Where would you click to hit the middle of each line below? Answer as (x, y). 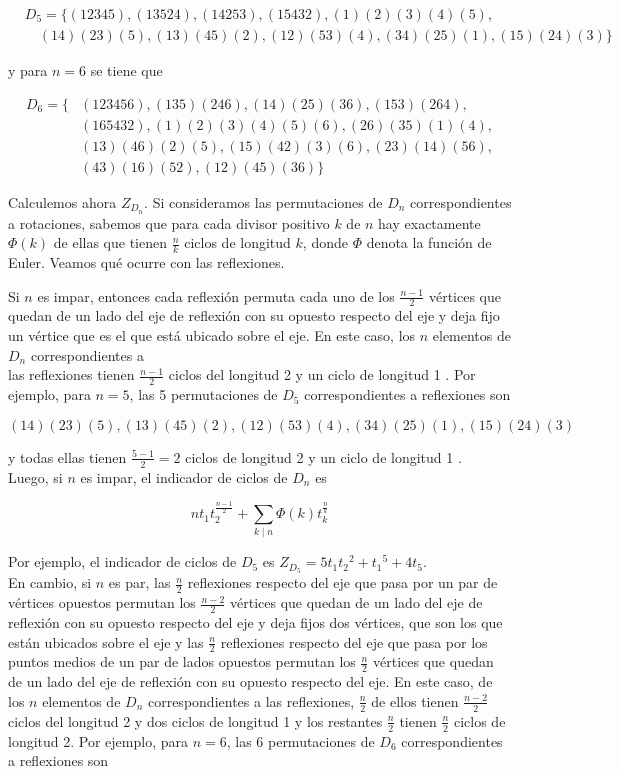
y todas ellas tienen (67, 456)
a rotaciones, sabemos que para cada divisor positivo (169, 222)
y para (28, 70)
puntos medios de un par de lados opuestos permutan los (182, 661)
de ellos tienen (415, 700)
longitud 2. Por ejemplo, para (98, 740)
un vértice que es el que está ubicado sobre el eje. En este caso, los (212, 335)
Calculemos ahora (62, 201)
